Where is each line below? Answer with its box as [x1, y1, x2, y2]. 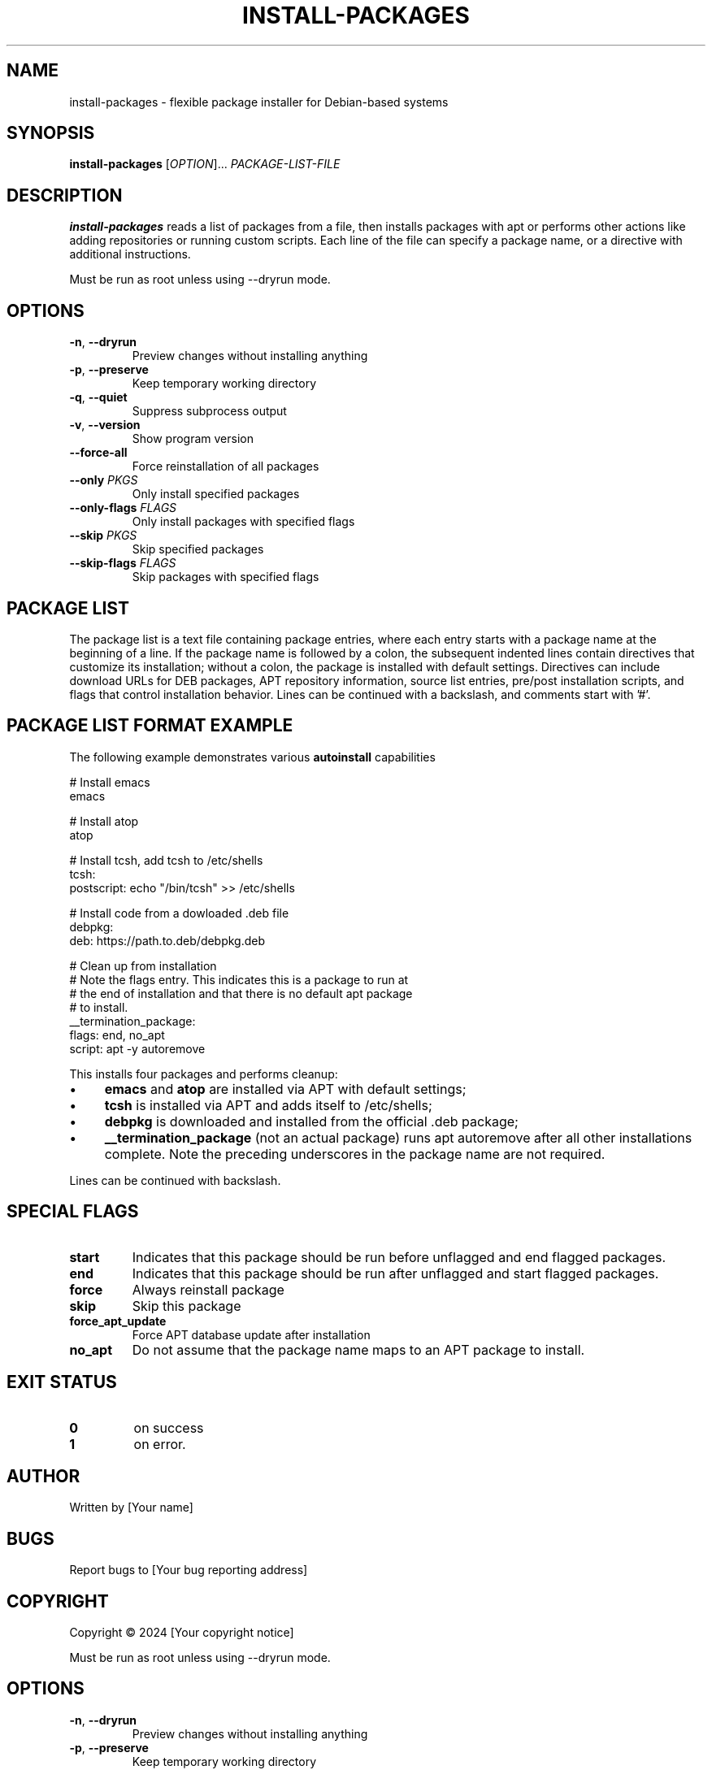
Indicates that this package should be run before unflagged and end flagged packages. [132, 1248, 666, 1265]
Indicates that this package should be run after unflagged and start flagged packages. [132, 1265, 659, 1282]
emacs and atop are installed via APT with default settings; [104, 1080, 467, 1097]
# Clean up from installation [69, 958, 217, 973]
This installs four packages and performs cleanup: [69, 1066, 338, 1081]
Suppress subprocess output [132, 404, 287, 419]
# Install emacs [69, 774, 150, 789]
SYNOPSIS [7, 123, 95, 144]
